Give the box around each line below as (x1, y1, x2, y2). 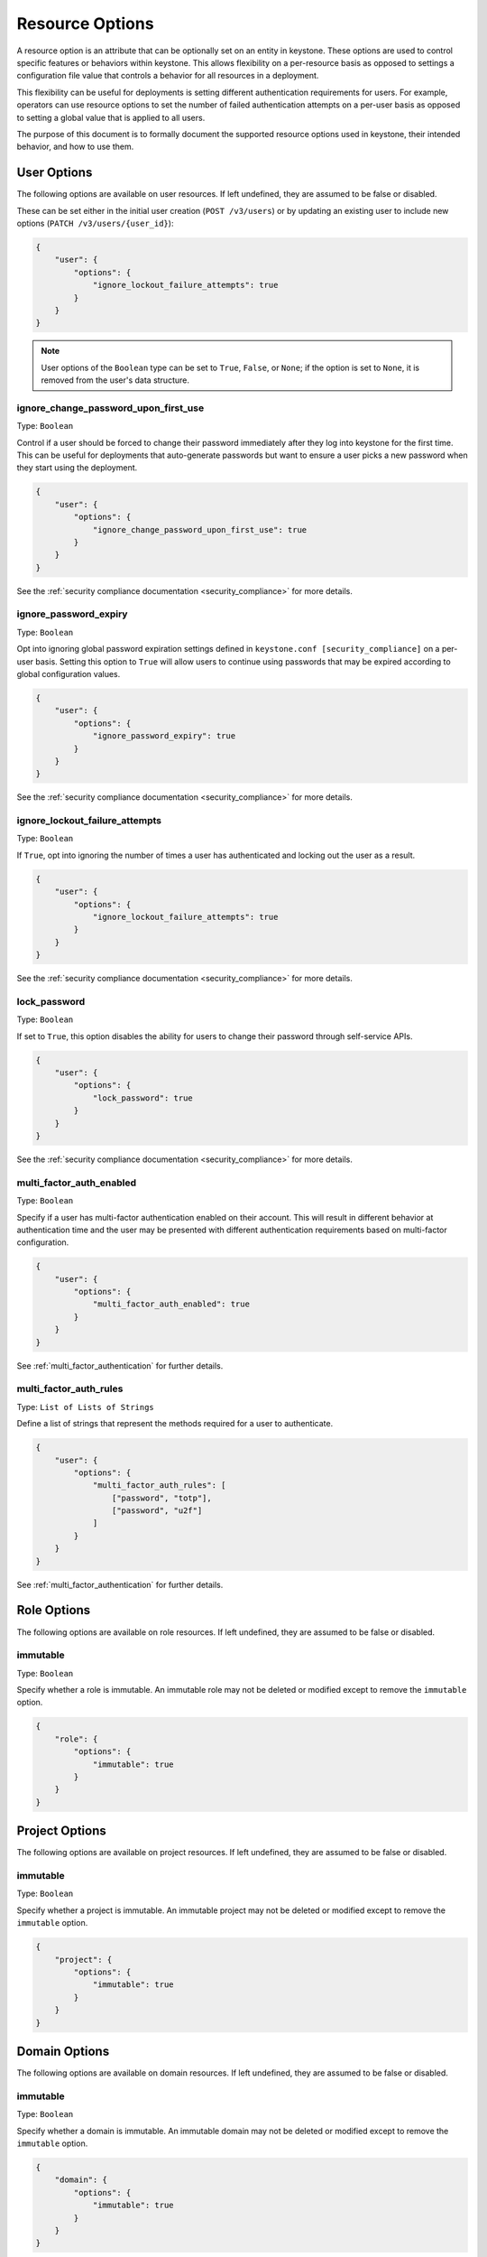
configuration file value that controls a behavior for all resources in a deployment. (16, 70, 319, 81)
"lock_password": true (92, 1092, 193, 1103)
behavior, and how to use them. (16, 141, 134, 153)
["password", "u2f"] (111, 1506, 203, 1516)
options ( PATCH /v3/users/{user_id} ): (16, 218, 174, 228)
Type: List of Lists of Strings (16, 1401, 155, 1412)
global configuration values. (16, 669, 121, 679)
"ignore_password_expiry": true (92, 731, 236, 741)
